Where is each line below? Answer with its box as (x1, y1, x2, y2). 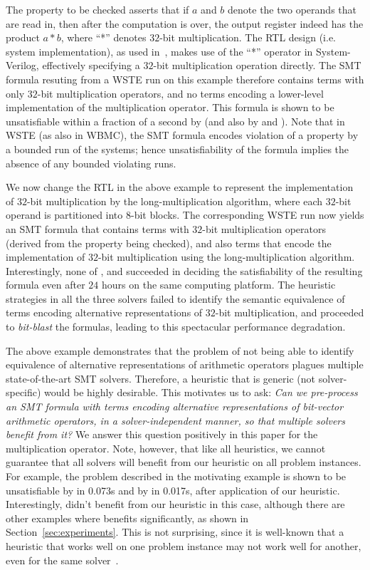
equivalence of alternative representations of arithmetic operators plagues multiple (6, 357, 364, 372)
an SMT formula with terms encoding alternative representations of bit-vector (6, 399, 344, 414)
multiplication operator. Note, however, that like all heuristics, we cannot (6, 440, 326, 455)
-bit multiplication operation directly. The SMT (153, 58, 361, 73)
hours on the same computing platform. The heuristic (102, 277, 336, 292)
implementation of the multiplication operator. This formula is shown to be (6, 100, 334, 115)
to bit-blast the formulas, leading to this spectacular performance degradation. (6, 319, 346, 334)
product (6, 30, 40, 45)
